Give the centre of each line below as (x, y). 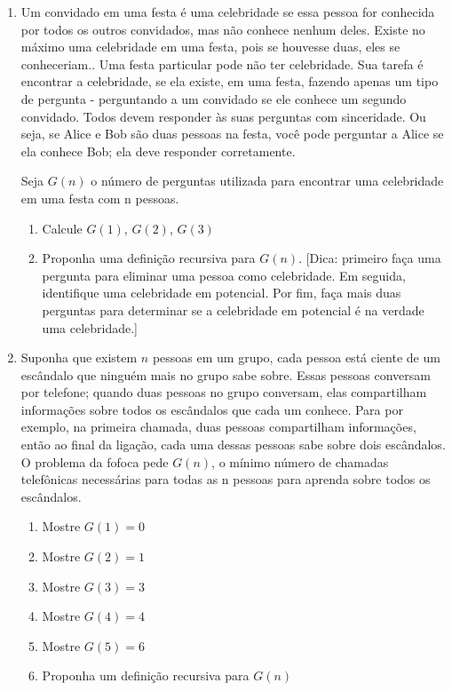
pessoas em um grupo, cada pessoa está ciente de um (296, 357)
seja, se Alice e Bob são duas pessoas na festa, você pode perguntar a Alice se (232, 134)
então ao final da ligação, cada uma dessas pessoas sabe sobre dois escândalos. (233, 445)
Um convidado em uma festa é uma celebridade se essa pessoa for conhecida (228, 12)
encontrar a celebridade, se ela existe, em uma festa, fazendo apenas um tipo (230, 81)
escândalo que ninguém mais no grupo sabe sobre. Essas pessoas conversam (226, 374)
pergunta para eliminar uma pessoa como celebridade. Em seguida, (224, 275)
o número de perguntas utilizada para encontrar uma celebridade (267, 181)
